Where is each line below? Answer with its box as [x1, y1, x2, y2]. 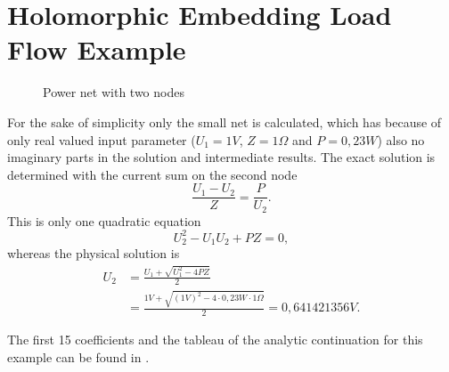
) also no [377, 130, 425, 149]
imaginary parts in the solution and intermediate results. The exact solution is [7, 148, 436, 166]
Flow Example [7, 31, 186, 68]
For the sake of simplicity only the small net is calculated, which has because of [7, 112, 442, 131]
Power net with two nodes [43, 83, 184, 101]
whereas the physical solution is [7, 244, 180, 263]
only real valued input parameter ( [7, 130, 196, 149]
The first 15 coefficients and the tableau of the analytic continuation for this [7, 330, 423, 349]
